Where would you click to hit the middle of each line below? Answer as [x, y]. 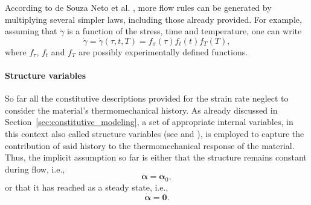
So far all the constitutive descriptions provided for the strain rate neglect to [147, 98]
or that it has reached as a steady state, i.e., [87, 187]
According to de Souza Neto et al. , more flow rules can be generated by [138, 7]
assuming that [31, 31]
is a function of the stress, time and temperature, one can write [184, 31]
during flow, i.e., [35, 169]
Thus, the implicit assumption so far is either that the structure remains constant [156, 157]
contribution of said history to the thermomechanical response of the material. [150, 145]
